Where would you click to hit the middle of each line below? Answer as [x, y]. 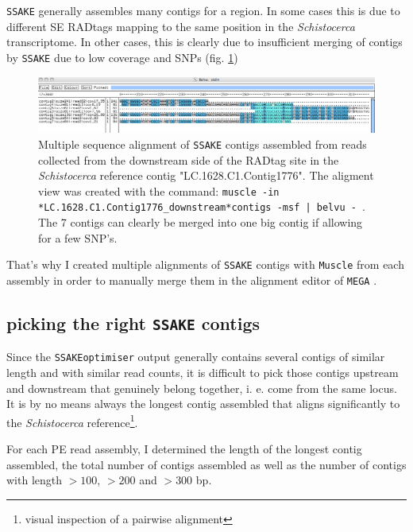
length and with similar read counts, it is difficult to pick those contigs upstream [203, 372]
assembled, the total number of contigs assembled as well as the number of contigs [206, 464]
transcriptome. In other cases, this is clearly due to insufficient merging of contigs [205, 42]
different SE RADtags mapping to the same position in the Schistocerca [181, 26]
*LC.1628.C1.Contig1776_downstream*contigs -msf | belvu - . [202, 206]
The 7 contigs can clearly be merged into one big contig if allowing [201, 222]
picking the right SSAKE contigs [133, 322]
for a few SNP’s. [78, 237]
